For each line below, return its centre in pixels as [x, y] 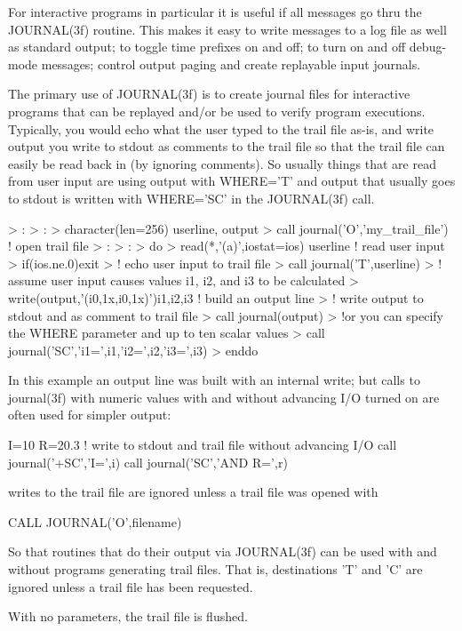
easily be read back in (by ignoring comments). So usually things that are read [222, 163]
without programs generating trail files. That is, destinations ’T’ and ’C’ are [215, 569]
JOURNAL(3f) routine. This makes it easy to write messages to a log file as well [227, 29]
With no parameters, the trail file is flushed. [128, 616]
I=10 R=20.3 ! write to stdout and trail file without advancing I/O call [203, 445]
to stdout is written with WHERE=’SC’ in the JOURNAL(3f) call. [191, 198]
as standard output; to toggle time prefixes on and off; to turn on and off [207, 47]
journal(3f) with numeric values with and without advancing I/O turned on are [224, 397]
